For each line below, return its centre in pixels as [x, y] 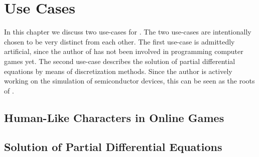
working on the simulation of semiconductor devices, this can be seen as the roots [129, 81]
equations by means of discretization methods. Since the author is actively [118, 71]
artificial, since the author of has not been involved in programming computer [124, 51]
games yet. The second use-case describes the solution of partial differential [120, 61]
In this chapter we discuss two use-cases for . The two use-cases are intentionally [128, 32]
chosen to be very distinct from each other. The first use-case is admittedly [119, 41]
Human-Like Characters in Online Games [114, 117]
